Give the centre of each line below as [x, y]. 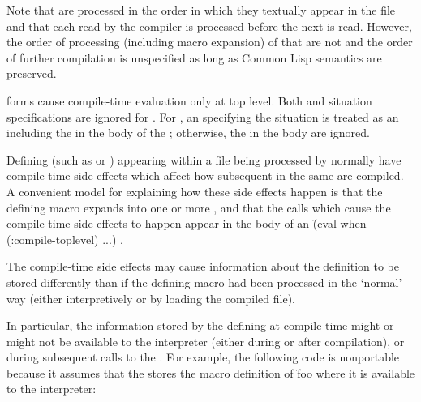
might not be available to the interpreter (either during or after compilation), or [206, 341]
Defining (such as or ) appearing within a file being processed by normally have [204, 159]
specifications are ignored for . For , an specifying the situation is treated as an [203, 116]
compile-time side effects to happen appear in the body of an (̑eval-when [187, 223]
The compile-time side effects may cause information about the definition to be [203, 266]
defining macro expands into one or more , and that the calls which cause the [199, 207]
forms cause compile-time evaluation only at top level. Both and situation [189, 100]
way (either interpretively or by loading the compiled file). [151, 298]
